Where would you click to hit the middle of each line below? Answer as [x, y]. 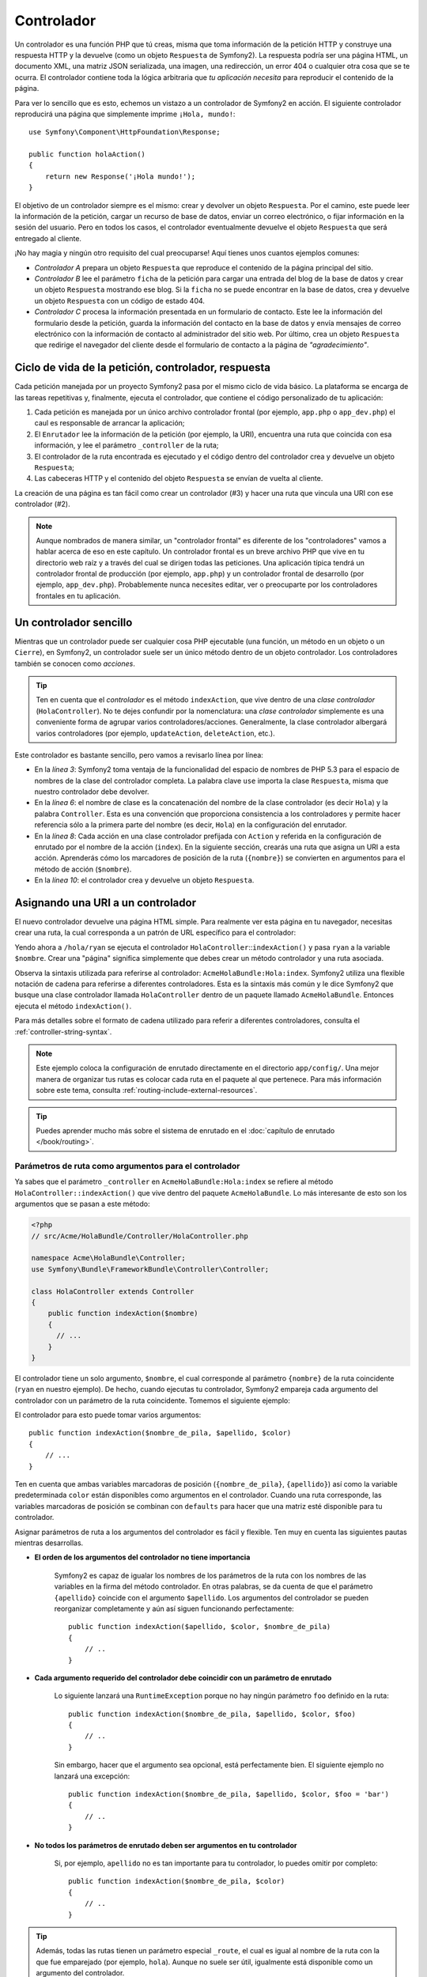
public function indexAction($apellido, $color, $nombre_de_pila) [200, 1627]
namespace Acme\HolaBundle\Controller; [108, 1258]
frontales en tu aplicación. [78, 595]
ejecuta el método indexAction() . [73, 1006]
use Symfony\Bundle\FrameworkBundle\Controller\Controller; [150, 1269]
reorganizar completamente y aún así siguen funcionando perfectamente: [174, 1608]
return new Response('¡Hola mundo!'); [120, 176]
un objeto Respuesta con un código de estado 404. [120, 301]
